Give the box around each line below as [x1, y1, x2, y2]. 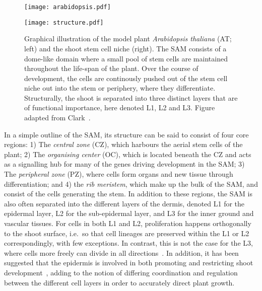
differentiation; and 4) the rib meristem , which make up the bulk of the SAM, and [4, 178, 258, 189]
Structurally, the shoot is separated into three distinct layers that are [24, 92, 238, 103]
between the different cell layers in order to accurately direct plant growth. [4, 277, 235, 287]
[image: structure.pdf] [24, 19, 104, 26]
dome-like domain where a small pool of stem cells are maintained [24, 53, 228, 63]
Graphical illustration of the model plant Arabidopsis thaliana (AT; [24, 33, 232, 44]
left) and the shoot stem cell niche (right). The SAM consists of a [24, 43, 227, 53]
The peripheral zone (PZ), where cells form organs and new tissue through [4, 169, 233, 179]
